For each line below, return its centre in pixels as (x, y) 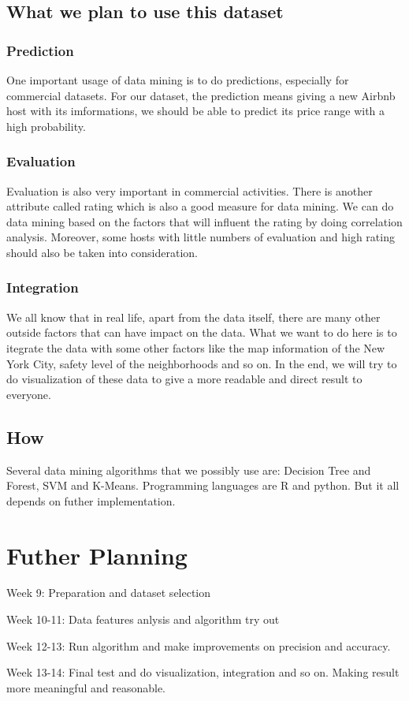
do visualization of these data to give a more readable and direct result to (184, 379)
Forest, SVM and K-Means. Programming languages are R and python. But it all (203, 485)
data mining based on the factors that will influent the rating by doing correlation (204, 221)
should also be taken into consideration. (102, 252)
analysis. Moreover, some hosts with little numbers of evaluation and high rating (201, 237)
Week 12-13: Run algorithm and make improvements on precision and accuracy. (199, 645)
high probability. (46, 126)
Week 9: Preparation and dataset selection (109, 593)
